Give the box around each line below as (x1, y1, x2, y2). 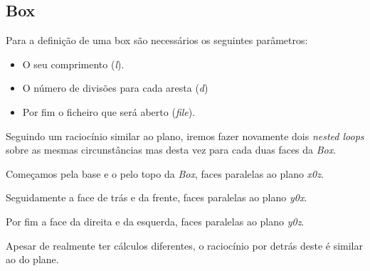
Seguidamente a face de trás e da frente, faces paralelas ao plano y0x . (6, 190, 307, 205)
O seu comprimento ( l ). (22, 56, 125, 71)
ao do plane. (6, 252, 59, 267)
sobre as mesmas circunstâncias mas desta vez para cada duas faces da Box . (6, 142, 337, 157)
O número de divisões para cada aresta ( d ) (22, 80, 208, 95)
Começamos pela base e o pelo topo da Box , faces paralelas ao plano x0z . (6, 166, 324, 181)
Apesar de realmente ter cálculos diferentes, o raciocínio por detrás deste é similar (6, 238, 363, 253)
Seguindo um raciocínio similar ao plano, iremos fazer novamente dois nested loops (6, 128, 364, 143)
